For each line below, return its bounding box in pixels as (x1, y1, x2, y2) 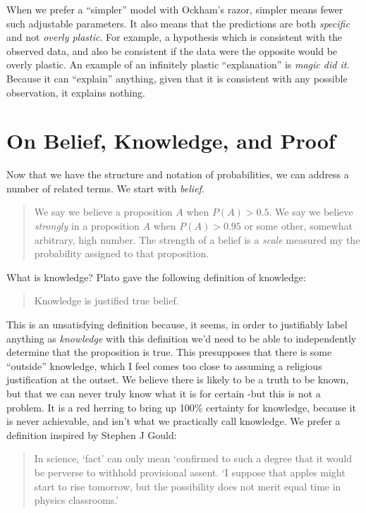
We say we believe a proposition (34, 204, 173, 219)
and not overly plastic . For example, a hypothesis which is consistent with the (6, 30, 343, 44)
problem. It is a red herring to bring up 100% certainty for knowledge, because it (6, 400, 356, 414)
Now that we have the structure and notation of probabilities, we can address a (6, 167, 349, 182)
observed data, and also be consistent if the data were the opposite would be (6, 43, 338, 58)
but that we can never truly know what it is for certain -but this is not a (6, 386, 321, 400)
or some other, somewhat (244, 218, 353, 233)
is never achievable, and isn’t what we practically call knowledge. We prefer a (6, 414, 341, 428)
